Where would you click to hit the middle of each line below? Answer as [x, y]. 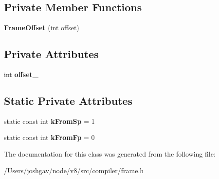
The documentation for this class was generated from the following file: [110, 153]
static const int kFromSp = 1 [49, 121]
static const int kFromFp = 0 [49, 137]
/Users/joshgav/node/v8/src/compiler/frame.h [74, 170]
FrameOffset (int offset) [42, 28]
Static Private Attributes [68, 100]
